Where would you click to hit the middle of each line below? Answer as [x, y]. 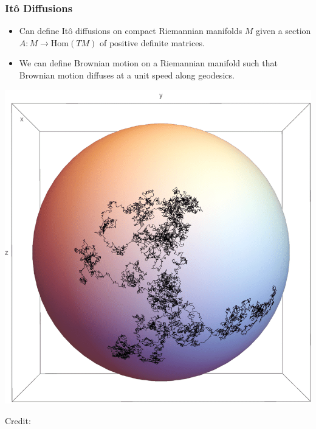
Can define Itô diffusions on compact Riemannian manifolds [131, 31]
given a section [283, 31]
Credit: [18, 421]
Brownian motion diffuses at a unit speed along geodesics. [127, 75]
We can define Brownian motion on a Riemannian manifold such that [148, 63]
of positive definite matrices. [152, 42]
